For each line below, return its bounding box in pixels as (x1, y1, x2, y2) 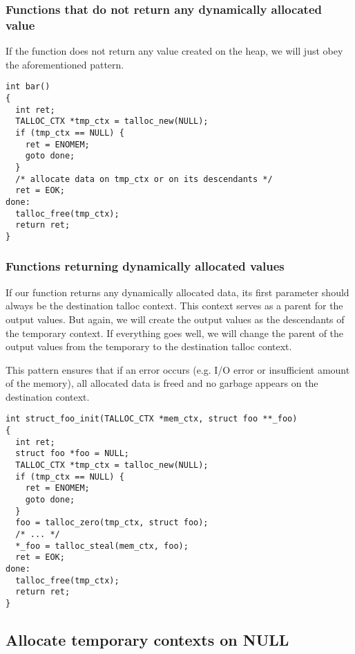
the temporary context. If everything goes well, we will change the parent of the (6, 325, 344, 340)
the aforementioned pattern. (6, 57, 124, 71)
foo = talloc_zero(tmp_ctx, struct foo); (15, 518, 209, 528)
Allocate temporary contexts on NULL (6, 629, 289, 651)
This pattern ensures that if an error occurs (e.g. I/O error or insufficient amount (6, 362, 350, 376)
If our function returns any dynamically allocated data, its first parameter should (6, 284, 349, 299)
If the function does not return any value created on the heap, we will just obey (6, 44, 343, 58)
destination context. (6, 389, 90, 403)
